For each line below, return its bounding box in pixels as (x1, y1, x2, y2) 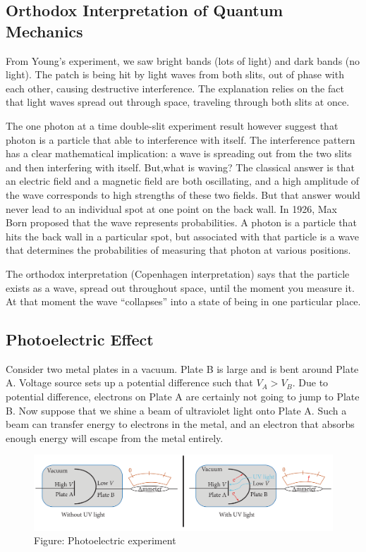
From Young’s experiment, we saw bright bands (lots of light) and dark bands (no (6, 53, 360, 68)
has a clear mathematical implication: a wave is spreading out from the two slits (6, 146, 352, 161)
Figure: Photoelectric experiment (34, 533, 176, 548)
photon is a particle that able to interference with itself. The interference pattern (6, 132, 355, 147)
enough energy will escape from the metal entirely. (6, 430, 224, 445)
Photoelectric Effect (6, 329, 154, 350)
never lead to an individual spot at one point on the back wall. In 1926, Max (6, 201, 337, 216)
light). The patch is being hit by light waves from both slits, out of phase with (6, 67, 344, 82)
